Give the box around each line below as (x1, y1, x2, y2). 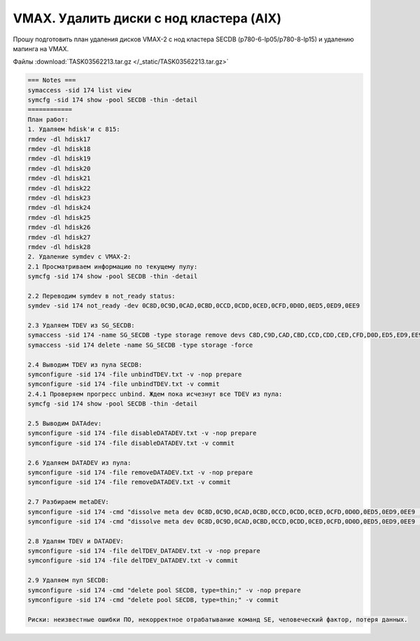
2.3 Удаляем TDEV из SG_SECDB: (27, 322, 136, 329)
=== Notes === (27, 76, 76, 84)
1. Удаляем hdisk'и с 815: (27, 125, 120, 133)
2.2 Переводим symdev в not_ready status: (27, 291, 176, 300)
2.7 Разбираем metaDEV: (27, 498, 110, 506)
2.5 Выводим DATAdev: (27, 419, 102, 427)
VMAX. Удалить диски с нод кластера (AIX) (13, 11, 282, 26)
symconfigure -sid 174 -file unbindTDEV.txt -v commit (27, 380, 220, 388)
